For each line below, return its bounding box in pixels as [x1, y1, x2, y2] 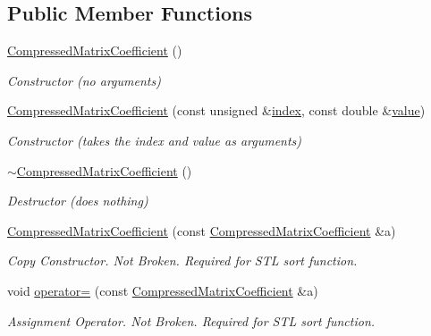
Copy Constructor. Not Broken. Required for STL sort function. [7, 251, 358, 270]
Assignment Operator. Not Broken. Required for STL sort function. [7, 311, 376, 330]
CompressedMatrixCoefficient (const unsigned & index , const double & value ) [7, 101, 426, 120]
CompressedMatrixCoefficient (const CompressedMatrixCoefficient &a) [7, 221, 396, 239]
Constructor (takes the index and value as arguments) [7, 130, 302, 149]
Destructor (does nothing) [7, 191, 148, 210]
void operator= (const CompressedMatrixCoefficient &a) [7, 281, 318, 299]
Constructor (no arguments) [7, 71, 161, 89]
